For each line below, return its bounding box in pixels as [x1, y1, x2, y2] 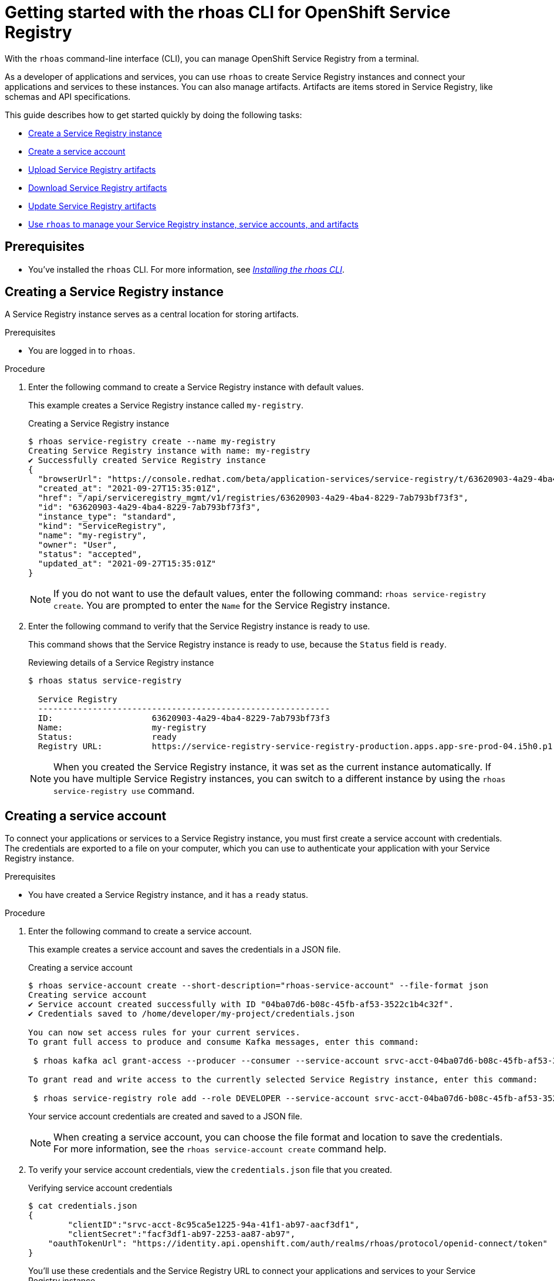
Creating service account [28, 990, 147, 1000]
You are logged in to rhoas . [28, 346, 136, 356]
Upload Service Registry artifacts [28, 164, 156, 175]
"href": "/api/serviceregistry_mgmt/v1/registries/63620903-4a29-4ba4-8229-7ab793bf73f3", [38, 493, 469, 503]
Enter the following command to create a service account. [28, 926, 252, 937]
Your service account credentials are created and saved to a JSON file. [28, 1111, 302, 1122]
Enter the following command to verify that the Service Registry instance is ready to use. [28, 621, 370, 632]
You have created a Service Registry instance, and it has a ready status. [28, 890, 309, 900]
